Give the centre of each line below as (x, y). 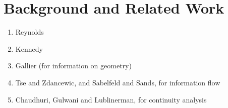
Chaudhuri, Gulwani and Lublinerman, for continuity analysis (111, 99)
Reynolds (30, 32)
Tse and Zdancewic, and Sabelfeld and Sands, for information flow (118, 82)
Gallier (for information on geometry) (73, 66)
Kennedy (29, 48)
